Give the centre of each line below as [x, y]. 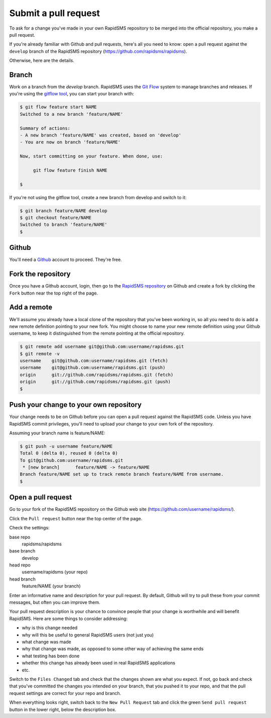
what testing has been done [51, 656]
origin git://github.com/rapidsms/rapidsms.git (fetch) [97, 375]
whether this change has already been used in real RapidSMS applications [99, 663]
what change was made [46, 642]
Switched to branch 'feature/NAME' [63, 225]
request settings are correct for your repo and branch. [65, 693]
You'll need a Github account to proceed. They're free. [66, 260]
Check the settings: [29, 528]
